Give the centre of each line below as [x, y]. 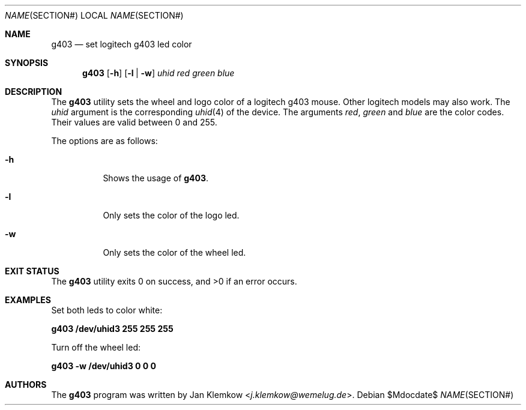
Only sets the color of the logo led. [171, 215]
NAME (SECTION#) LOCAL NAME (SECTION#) [94, 15]
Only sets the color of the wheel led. [174, 252]
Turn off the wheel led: [96, 347]
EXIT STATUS [32, 271]
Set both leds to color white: [107, 310]
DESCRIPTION [34, 92]
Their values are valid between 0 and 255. [134, 122]
